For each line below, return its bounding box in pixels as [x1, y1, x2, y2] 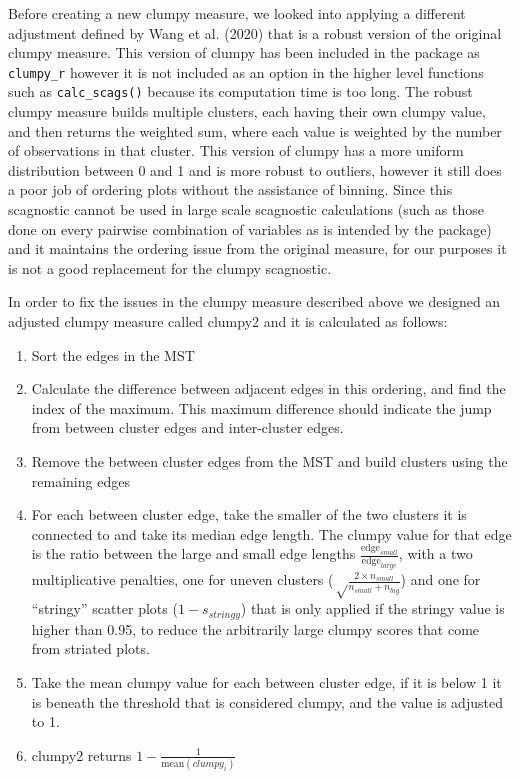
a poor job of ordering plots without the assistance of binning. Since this [8, 179, 453, 200]
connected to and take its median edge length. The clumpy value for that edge [31, 523, 512, 544]
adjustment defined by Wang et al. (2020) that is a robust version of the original [8, 22, 502, 43]
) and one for [400, 569, 481, 590]
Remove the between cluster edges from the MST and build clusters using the [31, 451, 508, 471]
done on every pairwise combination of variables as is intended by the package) [8, 218, 492, 239]
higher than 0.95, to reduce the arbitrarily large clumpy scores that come [31, 618, 480, 639]
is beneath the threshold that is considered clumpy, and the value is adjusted [31, 691, 503, 712]
